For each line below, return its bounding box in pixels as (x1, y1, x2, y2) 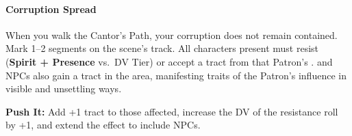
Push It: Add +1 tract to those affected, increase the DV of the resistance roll (5, 104, 338, 118)
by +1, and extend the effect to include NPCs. (5, 118, 201, 132)
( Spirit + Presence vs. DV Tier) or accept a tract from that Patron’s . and (5, 54, 333, 68)
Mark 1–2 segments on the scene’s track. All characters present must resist (5, 41, 319, 55)
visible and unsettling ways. (5, 81, 122, 96)
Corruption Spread (5, 1, 97, 16)
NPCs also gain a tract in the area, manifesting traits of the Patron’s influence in (5, 68, 347, 82)
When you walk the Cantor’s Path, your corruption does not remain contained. (5, 27, 338, 42)
